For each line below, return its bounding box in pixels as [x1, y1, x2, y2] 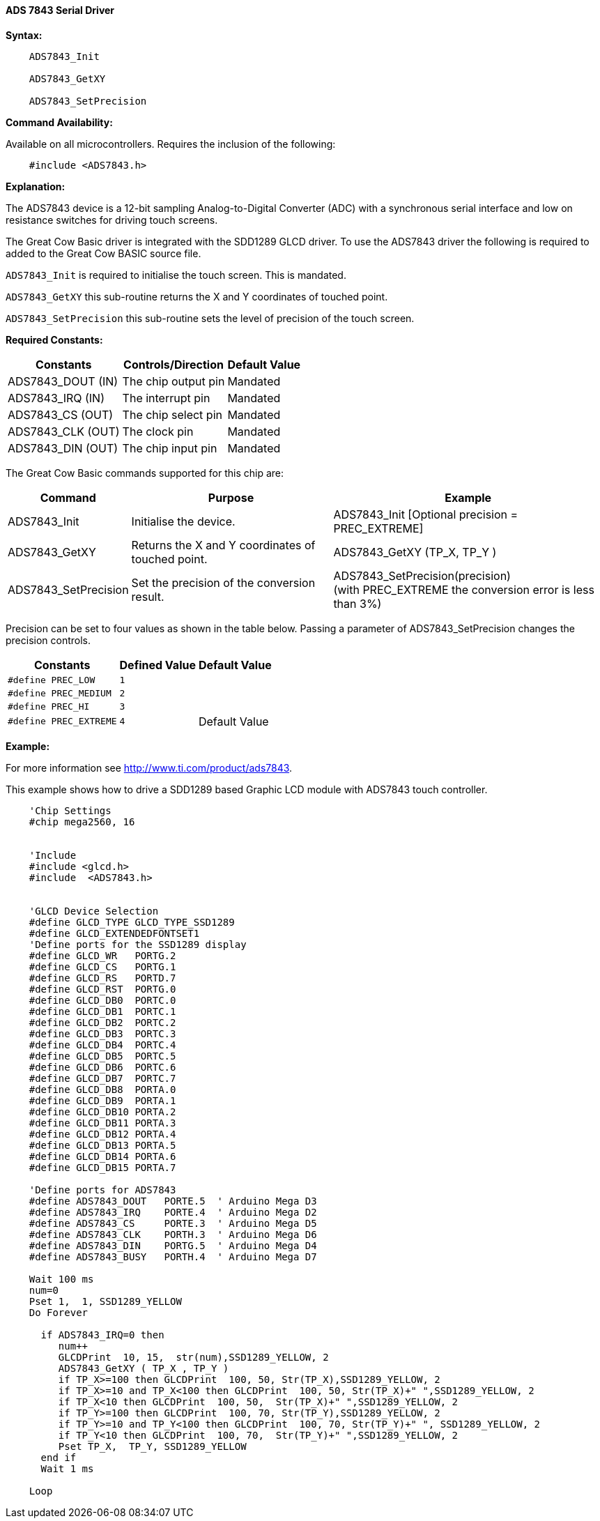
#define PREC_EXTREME [8, 716, 117, 727]
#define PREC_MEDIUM [8, 687, 111, 698]
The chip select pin [122, 407, 222, 422]
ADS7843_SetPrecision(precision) [333, 568, 511, 583]
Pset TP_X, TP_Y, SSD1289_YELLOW [58, 1440, 247, 1452]
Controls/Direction [123, 357, 224, 372]
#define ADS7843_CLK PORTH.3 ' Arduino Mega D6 [29, 1228, 317, 1240]
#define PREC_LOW [8, 674, 95, 685]
